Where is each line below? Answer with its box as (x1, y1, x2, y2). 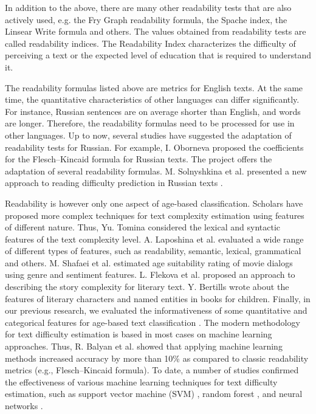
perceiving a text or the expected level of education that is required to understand (5, 49, 311, 61)
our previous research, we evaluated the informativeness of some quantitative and (5, 304, 307, 317)
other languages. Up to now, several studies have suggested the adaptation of (5, 128, 292, 141)
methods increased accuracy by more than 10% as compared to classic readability (5, 351, 309, 364)
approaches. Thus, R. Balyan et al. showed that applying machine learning (5, 340, 283, 353)
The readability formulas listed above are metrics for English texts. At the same (5, 81, 303, 94)
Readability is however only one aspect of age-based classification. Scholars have (5, 196, 303, 209)
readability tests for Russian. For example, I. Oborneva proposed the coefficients (5, 140, 304, 153)
